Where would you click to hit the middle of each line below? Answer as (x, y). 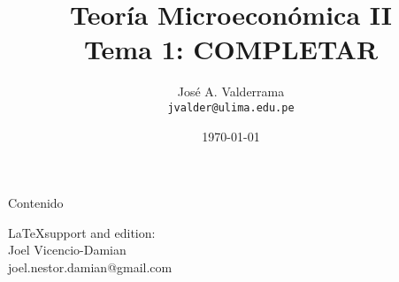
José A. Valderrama (231, 91)
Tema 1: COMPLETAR (231, 49)
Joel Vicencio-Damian (67, 250)
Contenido (36, 203)
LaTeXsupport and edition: (82, 232)
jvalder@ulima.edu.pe (231, 107)
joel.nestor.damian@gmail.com (90, 267)
